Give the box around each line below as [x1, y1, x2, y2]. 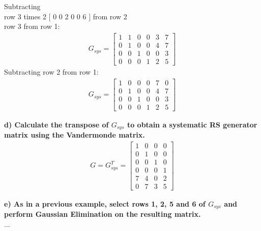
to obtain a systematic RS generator [127, 119, 257, 129]
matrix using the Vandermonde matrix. [4, 129, 145, 140]
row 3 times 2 [4, 11, 46, 21]
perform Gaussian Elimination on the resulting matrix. [4, 209, 201, 219]
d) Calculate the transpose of [4, 119, 109, 129]
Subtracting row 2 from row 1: [4, 66, 99, 77]
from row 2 [93, 11, 127, 21]
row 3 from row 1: [4, 21, 60, 31]
